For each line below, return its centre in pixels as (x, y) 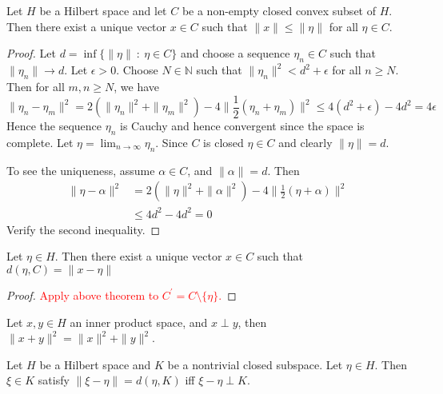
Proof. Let (31, 53)
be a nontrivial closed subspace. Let (255, 364)
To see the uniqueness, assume (81, 170)
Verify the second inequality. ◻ (84, 229)
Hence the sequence (54, 126)
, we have (137, 86)
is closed (223, 142)
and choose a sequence (235, 53)
